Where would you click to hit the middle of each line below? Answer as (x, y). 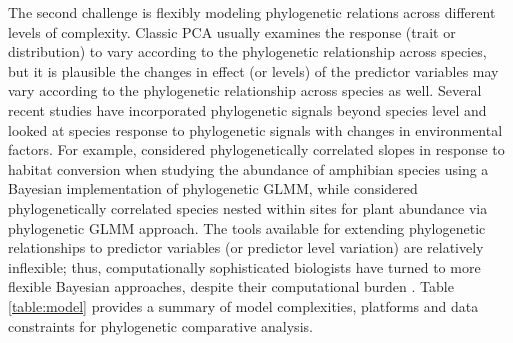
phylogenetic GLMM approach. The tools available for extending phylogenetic (247, 227)
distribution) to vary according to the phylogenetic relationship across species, (247, 51)
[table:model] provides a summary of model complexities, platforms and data (243, 305)
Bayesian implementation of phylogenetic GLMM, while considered (213, 188)
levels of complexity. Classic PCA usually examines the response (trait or (232, 31)
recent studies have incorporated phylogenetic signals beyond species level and (247, 109)
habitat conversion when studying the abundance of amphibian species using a (248, 168)
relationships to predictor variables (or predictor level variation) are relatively (246, 247)
